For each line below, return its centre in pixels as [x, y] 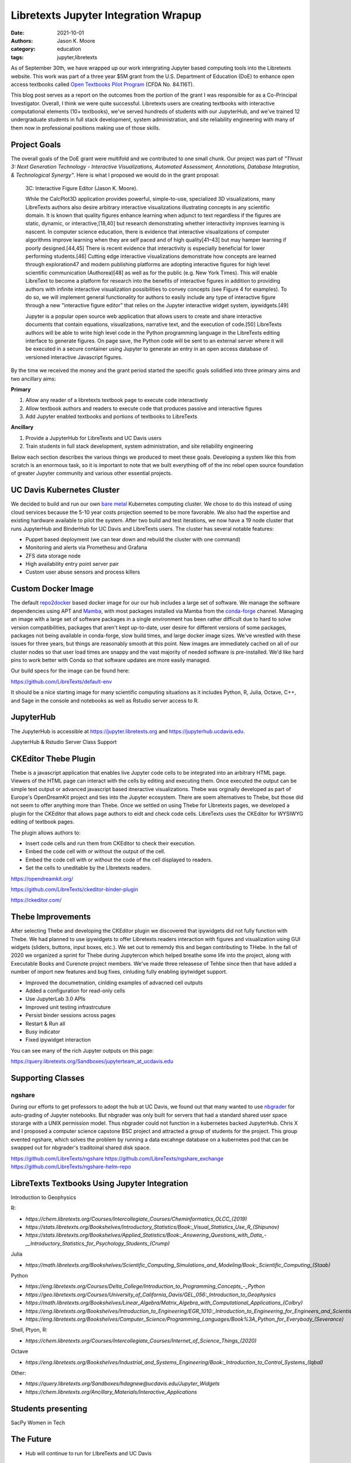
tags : [17, 57]
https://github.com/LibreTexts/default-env [61, 681]
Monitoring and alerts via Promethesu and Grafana [86, 548]
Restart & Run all [45, 1024]
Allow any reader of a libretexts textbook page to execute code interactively [117, 400]
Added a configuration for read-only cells [75, 990]
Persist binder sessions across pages [70, 1015]
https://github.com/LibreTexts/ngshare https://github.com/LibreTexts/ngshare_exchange [117, 1158]
